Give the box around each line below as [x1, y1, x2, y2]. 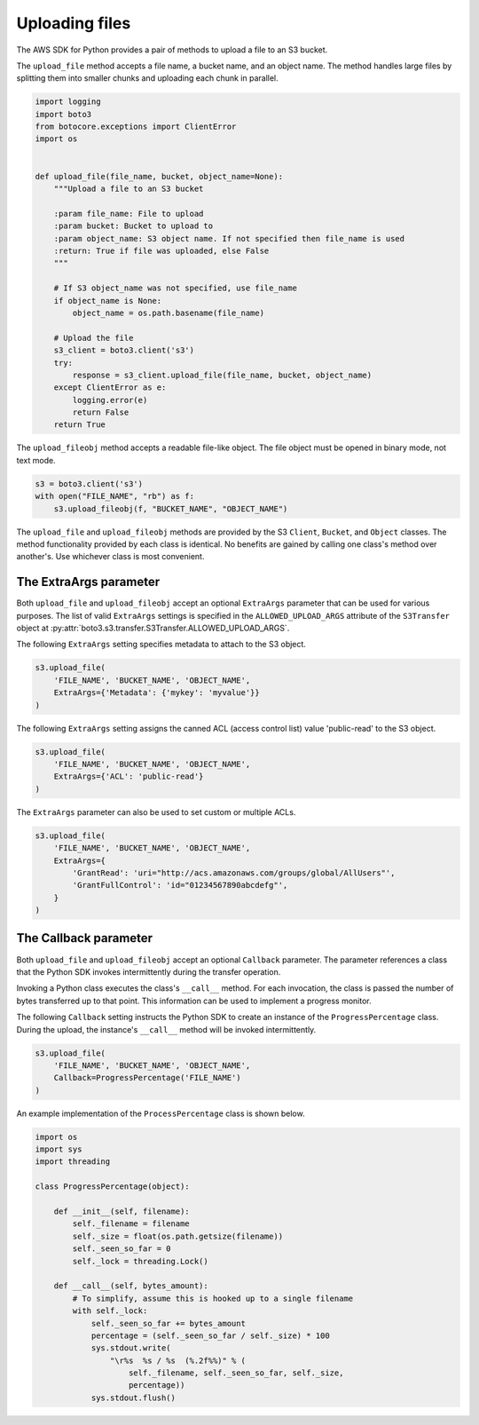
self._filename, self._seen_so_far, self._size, [129, 1368, 344, 1378]
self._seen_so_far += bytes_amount [90, 1318, 246, 1328]
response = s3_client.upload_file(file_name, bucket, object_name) [72, 369, 373, 380]
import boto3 [35, 109, 92, 119]
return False [72, 408, 130, 417]
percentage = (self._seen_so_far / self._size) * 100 [90, 1330, 330, 1341]
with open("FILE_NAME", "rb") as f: [35, 491, 195, 502]
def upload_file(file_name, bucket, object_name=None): [35, 171, 284, 181]
